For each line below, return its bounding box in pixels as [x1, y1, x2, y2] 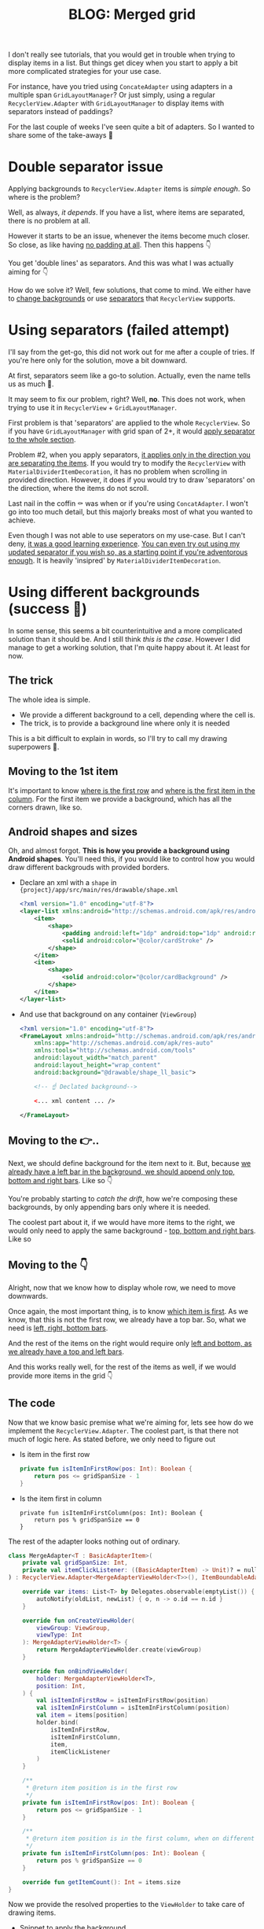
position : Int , [36, 1682, 86, 1690]
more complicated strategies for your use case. [8, 67, 162, 76]
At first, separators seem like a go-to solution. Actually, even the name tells [8, 371, 251, 381]
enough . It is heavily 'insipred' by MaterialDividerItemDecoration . [8, 556, 222, 566]
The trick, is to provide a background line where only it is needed [19, 718, 230, 728]
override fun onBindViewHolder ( [22, 1667, 128, 1675]
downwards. [8, 1292, 49, 1301]
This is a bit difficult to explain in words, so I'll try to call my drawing [8, 733, 228, 743]
